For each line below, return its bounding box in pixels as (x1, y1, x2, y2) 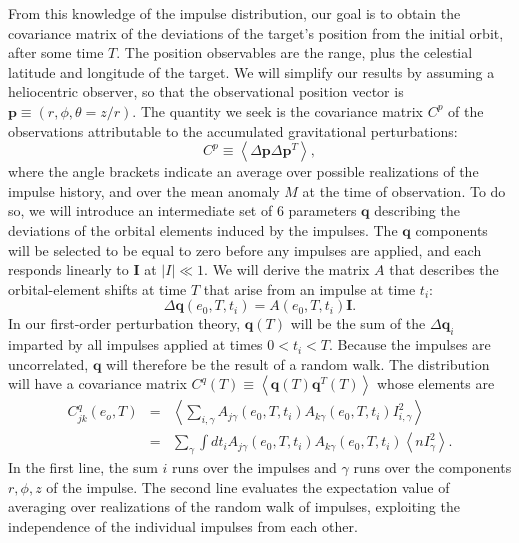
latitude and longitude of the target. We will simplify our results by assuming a (8, 61, 495, 82)
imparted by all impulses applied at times (8, 334, 263, 355)
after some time (8, 42, 104, 63)
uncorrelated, (8, 353, 89, 374)
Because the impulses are (337, 334, 491, 355)
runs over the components (353, 457, 512, 478)
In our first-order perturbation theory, (8, 313, 241, 334)
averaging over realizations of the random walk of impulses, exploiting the (8, 496, 460, 517)
